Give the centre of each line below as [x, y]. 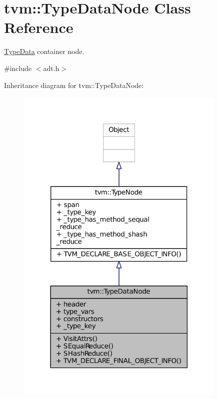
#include [18, 68]
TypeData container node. [44, 51]
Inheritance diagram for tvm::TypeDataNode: [74, 85]
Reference [39, 27]
